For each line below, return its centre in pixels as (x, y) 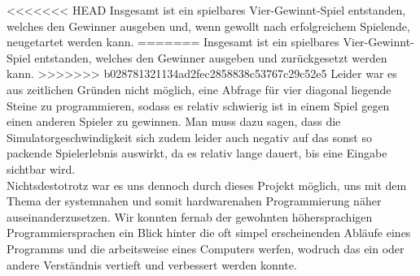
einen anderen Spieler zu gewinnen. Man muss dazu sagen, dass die (174, 121)
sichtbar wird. (41, 168)
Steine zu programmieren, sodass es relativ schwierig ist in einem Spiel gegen (198, 105)
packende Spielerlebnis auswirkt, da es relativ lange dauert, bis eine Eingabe (197, 153)
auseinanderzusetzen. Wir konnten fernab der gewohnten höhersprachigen (190, 216)
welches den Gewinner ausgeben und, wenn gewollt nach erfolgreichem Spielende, (208, 26)
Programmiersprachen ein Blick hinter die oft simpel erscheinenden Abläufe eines (209, 233)
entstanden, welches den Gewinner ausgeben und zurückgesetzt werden (211, 57)
